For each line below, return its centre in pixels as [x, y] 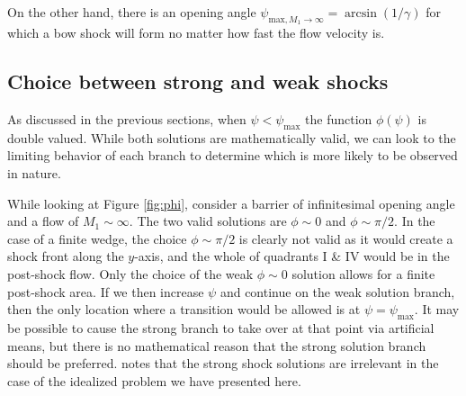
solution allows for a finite [363, 273]
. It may [437, 309]
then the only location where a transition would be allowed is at [184, 309]
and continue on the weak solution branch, [337, 291]
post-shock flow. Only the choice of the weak [130, 273]
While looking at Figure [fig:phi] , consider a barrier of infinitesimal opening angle [231, 203]
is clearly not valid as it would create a [346, 238]
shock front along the [66, 256]
